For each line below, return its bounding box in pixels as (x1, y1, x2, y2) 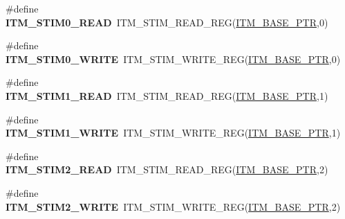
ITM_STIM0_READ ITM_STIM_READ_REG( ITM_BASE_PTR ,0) (6, 15, 328, 29)
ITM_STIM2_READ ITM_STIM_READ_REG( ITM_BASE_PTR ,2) (6, 162, 328, 177)
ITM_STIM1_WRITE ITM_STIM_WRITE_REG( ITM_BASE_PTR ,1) (6, 125, 341, 140)
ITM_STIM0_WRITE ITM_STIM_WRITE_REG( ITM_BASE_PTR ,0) (6, 51, 341, 66)
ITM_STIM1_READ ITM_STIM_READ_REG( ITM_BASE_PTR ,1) (6, 88, 328, 103)
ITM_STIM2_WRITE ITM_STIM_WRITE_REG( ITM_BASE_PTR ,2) (6, 199, 341, 213)
